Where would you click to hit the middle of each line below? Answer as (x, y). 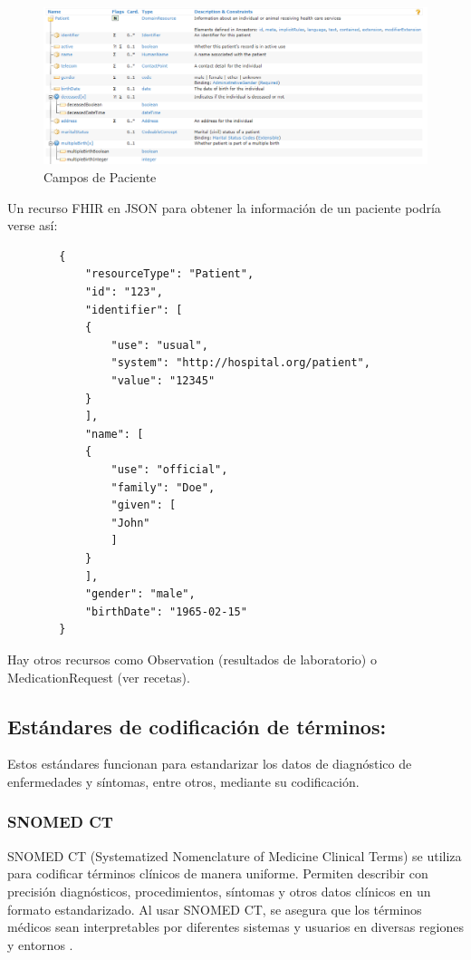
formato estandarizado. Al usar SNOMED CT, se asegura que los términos (215, 909)
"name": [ (114, 434)
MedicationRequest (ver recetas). (99, 677)
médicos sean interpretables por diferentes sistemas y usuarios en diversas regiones (235, 927)
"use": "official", (169, 469)
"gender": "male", (140, 594)
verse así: (33, 225)
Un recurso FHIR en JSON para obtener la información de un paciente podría (224, 207)
